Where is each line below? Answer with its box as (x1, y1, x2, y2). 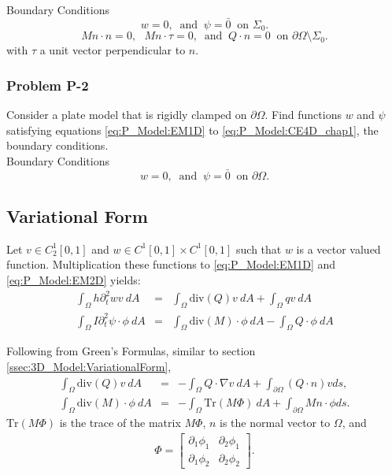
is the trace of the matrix (59, 414, 181, 431)
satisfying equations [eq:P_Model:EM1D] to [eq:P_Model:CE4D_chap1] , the (6, 121, 379, 138)
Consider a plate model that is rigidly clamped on (6, 106, 247, 123)
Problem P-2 (6, 75, 89, 95)
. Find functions (264, 106, 342, 123)
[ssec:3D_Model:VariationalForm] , (6, 358, 172, 374)
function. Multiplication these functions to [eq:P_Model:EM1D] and (6, 256, 336, 273)
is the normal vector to (220, 414, 331, 431)
